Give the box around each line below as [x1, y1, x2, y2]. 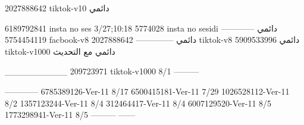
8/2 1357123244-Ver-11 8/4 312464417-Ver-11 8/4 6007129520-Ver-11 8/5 [5, 96, 272, 109]
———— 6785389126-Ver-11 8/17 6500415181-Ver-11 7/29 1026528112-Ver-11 [5, 85, 290, 97]
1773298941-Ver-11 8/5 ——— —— [5, 108, 136, 121]
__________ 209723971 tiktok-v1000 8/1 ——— [5, 65, 199, 77]
